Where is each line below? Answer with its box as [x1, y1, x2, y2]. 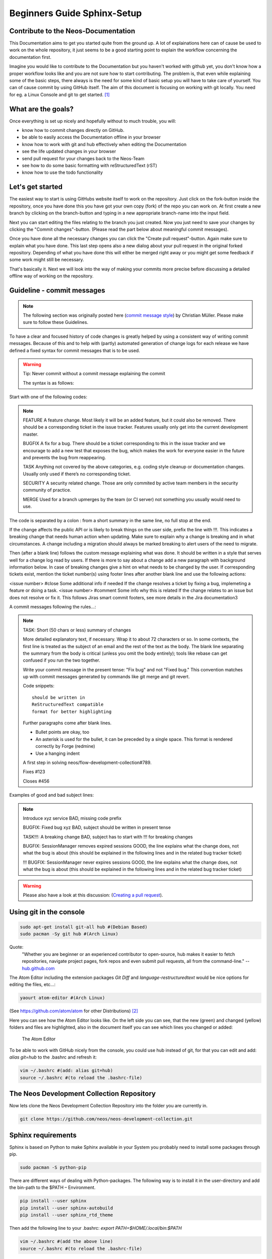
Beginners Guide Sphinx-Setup [9, 8, 142, 19]
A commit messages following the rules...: [9, 603, 96, 609]
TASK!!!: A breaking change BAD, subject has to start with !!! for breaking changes [23, 833, 193, 840]
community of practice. [23, 487, 72, 493]
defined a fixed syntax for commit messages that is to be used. [9, 347, 141, 354]
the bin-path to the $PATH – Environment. [9, 1184, 96, 1191]
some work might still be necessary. [9, 257, 84, 263]
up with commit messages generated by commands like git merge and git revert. [23, 674, 190, 680]
